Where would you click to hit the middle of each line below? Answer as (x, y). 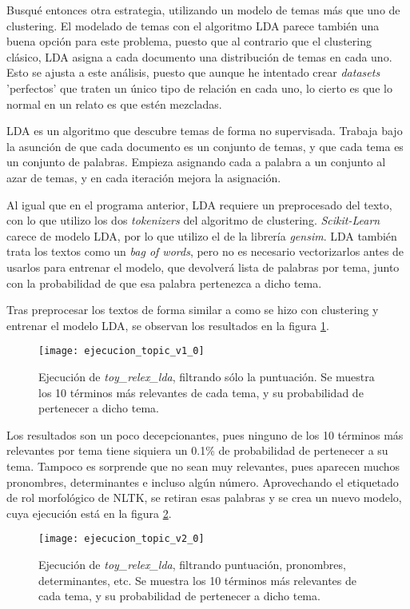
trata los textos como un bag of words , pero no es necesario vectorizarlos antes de (205, 251)
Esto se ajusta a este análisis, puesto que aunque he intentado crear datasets (193, 72)
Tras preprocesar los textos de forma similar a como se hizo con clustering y (193, 310)
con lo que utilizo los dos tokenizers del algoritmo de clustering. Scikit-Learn (193, 220)
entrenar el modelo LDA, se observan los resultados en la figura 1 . (168, 325)
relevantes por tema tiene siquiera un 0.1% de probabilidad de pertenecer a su (197, 450)
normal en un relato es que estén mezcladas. (114, 103)
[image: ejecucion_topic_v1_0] (121, 351)
